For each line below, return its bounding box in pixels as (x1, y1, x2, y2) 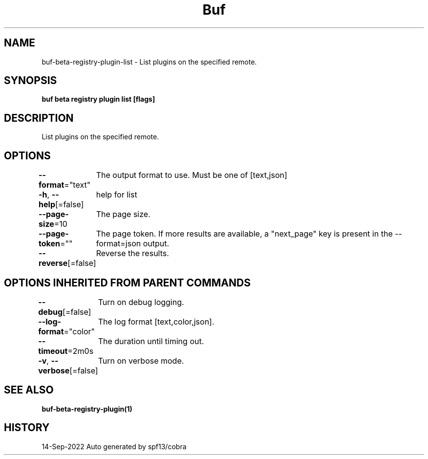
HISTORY (4, 421, 50, 434)
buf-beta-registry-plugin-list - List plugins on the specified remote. (42, 57, 257, 66)
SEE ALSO (4, 384, 54, 396)
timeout (38, 346, 68, 356)
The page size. (96, 209, 150, 219)
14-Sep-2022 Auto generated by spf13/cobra (42, 442, 187, 451)
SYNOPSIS (4, 74, 57, 87)
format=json (96, 239, 141, 249)
